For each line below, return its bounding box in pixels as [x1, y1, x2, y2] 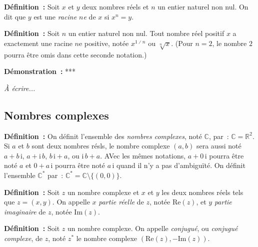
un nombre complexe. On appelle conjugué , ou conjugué [67, 223, 238, 233]
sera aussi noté [196, 140, 241, 151]
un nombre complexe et [67, 186, 139, 197]
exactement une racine [4, 37, 72, 48]
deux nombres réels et [82, 1, 149, 11]
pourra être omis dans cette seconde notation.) [4, 49, 147, 59]
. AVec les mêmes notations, [100, 150, 186, 160]
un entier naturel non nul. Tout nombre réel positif [68, 28, 224, 38]
